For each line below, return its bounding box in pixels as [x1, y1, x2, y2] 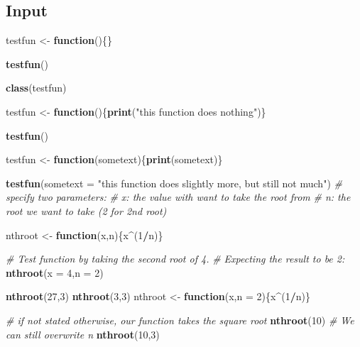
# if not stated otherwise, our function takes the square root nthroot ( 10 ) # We [6, 312, 354, 327]
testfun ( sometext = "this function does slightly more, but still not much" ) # [6, 175, 342, 190]
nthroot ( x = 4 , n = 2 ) [6, 265, 104, 280]
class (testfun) [6, 80, 67, 95]
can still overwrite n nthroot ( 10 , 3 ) [6, 326, 160, 341]
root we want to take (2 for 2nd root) [6, 203, 167, 218]
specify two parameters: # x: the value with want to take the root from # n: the [6, 189, 351, 204]
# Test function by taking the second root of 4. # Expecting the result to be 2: [6, 251, 345, 266]
